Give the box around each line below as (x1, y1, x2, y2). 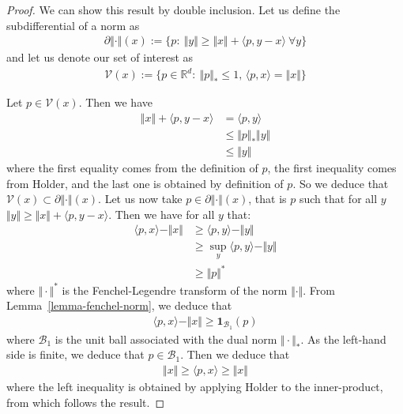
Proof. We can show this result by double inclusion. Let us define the (6, 2, 341, 17)
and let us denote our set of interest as (6, 49, 194, 66)
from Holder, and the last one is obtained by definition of (6, 175, 284, 191)
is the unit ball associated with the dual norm (55, 330, 277, 347)
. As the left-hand (300, 330, 386, 347)
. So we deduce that (292, 175, 389, 191)
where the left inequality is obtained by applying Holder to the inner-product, (6, 378, 383, 395)
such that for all (299, 190, 378, 207)
